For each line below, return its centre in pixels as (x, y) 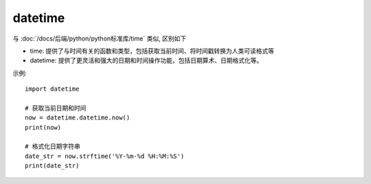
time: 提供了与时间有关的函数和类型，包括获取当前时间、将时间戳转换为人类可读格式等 (152, 51)
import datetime (52, 89)
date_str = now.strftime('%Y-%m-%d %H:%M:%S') (105, 156)
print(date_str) (52, 166)
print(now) (43, 127)
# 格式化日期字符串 (53, 147)
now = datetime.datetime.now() (78, 118)
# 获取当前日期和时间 (56, 108)
